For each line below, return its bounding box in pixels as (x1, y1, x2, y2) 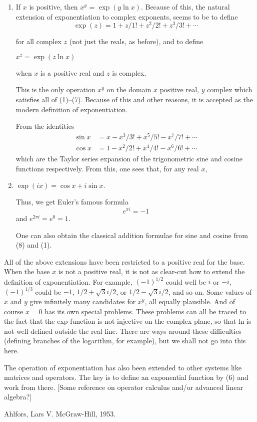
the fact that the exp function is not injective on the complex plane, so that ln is (4, 316, 251, 326)
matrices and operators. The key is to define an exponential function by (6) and (4, 372, 248, 382)
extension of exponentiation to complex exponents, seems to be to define (15, 11, 238, 22)
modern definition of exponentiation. (15, 104, 128, 114)
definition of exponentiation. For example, (4, 276, 132, 287)
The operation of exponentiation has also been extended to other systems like (4, 362, 241, 372)
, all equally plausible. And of (144, 296, 235, 307)
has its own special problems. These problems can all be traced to (44, 306, 246, 316)
